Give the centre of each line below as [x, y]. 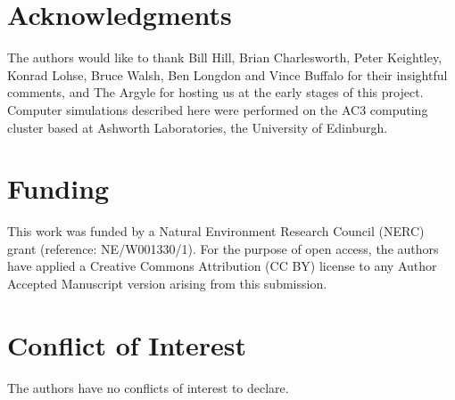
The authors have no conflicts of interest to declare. [148, 387]
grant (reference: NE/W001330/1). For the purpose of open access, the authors [223, 248]
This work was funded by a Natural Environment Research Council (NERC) [216, 231]
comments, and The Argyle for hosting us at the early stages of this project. [215, 92]
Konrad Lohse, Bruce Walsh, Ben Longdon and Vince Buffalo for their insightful [227, 74]
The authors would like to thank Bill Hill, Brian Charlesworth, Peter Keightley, [225, 57]
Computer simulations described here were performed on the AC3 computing [218, 109]
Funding [58, 188]
